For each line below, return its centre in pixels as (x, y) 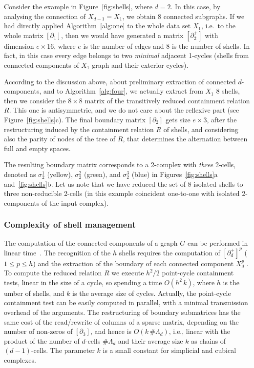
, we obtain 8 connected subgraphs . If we (183, 16)
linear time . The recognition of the (57, 252)
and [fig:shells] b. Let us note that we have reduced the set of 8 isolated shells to (124, 184)
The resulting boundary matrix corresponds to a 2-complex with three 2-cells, (120, 165)
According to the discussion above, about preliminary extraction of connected (120, 81)
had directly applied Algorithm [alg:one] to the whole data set (97, 26)
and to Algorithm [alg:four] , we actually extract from (123, 91)
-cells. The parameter (63, 350)
